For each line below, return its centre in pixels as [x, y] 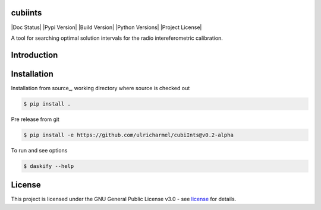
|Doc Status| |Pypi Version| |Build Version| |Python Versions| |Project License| [106, 27]
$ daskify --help [49, 166]
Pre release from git [35, 119]
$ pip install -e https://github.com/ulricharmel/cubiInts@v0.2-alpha [129, 135]
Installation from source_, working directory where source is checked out [100, 88]
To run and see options [39, 150]
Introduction [34, 55]
